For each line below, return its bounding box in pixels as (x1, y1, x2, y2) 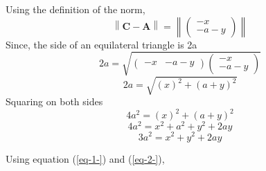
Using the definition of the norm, (6, 2, 145, 16)
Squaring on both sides (6, 94, 103, 109)
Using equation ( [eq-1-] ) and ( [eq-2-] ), (6, 151, 165, 165)
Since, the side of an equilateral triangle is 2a (6, 37, 197, 51)
